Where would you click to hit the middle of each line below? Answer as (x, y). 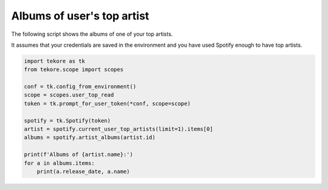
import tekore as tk (54, 61)
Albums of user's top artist (80, 16)
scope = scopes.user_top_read (69, 95)
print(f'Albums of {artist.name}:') (79, 154)
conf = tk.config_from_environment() (80, 87)
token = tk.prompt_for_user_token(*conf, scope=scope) (107, 103)
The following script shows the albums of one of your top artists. (92, 34)
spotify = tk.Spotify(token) (67, 120)
